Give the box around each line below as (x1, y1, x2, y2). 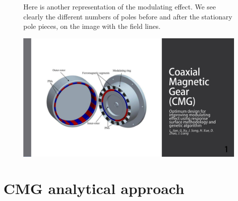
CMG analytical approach (3, 178, 184, 199)
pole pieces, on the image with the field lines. (23, 21, 160, 31)
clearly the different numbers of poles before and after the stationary (23, 11, 233, 21)
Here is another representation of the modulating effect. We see (23, 1, 216, 11)
